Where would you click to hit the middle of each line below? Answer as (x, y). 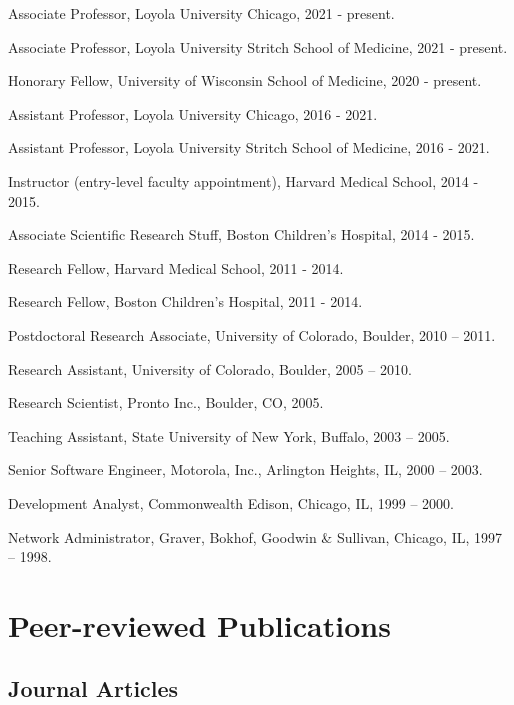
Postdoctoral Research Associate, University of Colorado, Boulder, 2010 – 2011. (252, 334)
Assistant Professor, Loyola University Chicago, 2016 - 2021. (193, 113)
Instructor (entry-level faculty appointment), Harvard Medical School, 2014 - (243, 180)
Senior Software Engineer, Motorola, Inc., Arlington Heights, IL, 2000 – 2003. (245, 469)
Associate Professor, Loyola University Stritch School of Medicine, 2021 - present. (258, 46)
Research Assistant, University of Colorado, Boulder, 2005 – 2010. (210, 368)
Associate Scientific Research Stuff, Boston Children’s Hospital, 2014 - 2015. (241, 234)
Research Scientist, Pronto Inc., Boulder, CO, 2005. (166, 402)
